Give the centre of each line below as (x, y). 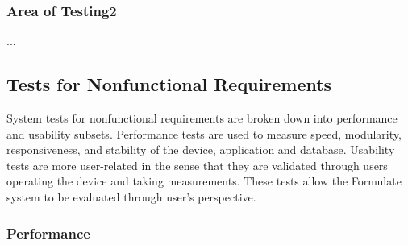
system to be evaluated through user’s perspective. (131, 196)
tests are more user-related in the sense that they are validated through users (197, 165)
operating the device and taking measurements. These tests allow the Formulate (204, 181)
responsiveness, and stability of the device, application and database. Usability (201, 149)
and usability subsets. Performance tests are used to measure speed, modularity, (204, 133)
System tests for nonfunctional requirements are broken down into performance (202, 118)
